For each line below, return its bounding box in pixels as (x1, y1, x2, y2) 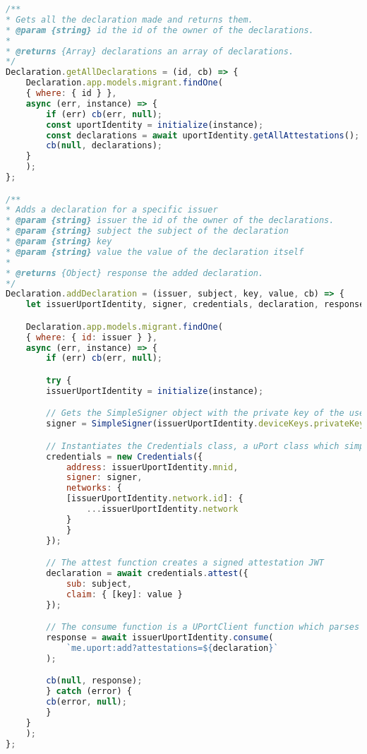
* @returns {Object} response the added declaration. (6, 268, 264, 278)
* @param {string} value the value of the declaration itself (6, 246, 304, 257)
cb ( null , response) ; (46, 676, 143, 686)
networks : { (66, 483, 122, 493)
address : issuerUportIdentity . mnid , (66, 462, 239, 472)
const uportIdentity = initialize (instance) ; (46, 119, 264, 130)
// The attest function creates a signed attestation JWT (46, 558, 325, 568)
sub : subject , (66, 578, 133, 589)
